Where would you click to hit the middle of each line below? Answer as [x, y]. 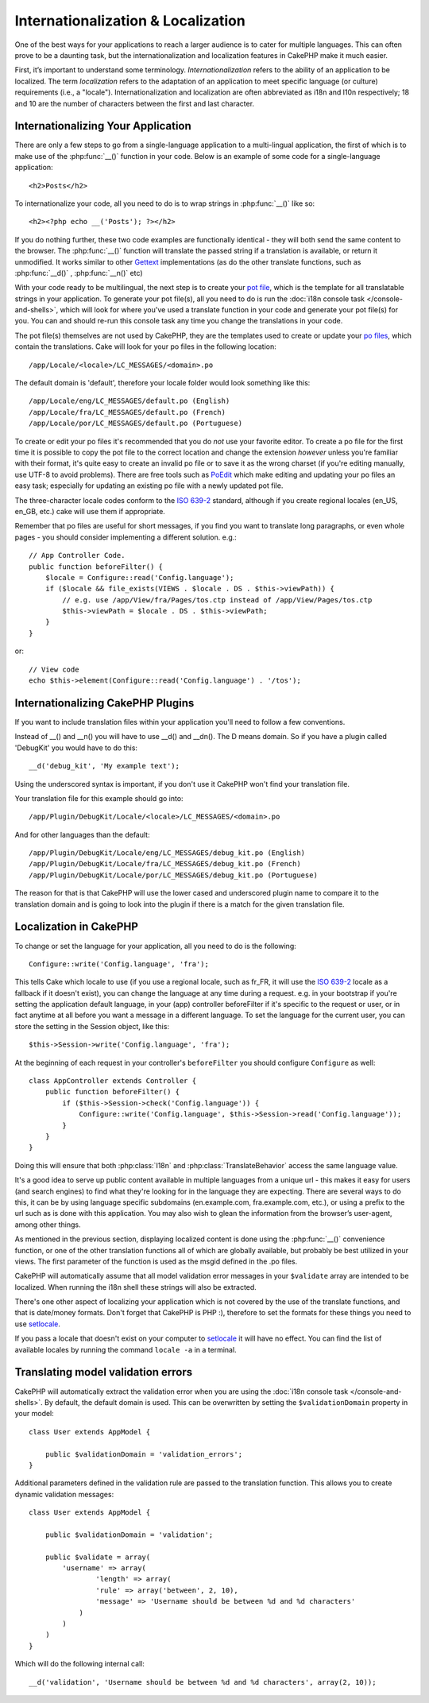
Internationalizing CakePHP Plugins [104, 703]
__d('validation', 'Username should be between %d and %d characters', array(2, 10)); [203, 1682]
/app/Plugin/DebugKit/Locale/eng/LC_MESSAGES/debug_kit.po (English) [167, 853]
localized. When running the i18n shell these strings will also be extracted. [136, 1287]
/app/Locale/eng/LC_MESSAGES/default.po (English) [129, 401]
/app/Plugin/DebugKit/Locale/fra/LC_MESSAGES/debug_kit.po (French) [165, 864]
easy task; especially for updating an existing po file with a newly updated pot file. [149, 486]
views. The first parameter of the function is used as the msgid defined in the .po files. [156, 1261]
